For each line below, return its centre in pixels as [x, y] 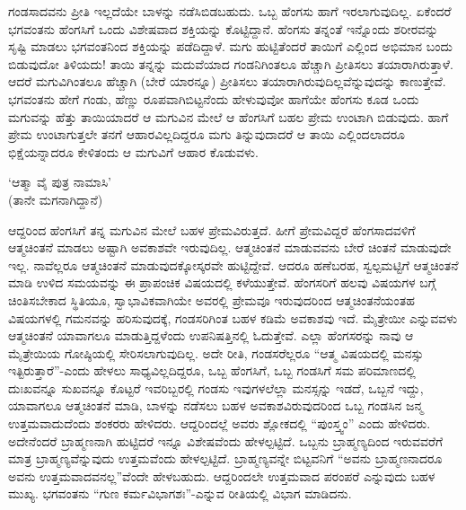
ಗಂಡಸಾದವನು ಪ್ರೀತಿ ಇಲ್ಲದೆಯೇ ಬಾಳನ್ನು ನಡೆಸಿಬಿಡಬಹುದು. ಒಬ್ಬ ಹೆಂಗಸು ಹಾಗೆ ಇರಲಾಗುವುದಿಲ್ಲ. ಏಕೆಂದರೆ [230, 11]
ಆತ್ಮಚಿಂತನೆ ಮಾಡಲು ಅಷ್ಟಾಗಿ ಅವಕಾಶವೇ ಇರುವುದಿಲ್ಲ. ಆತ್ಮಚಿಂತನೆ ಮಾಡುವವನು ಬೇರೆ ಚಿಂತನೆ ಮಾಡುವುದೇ [230, 247]
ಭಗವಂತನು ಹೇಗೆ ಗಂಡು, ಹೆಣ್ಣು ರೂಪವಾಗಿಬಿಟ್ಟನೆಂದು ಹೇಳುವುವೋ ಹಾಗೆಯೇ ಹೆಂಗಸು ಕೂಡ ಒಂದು [214, 98]
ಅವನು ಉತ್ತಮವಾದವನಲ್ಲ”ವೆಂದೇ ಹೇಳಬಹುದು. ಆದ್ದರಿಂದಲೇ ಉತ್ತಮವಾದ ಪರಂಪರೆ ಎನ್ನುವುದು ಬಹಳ [222, 475]
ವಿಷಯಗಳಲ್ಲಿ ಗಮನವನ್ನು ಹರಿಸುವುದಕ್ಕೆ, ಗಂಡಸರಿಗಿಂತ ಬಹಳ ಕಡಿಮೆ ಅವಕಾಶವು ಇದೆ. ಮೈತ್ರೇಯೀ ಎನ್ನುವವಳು [233, 317]
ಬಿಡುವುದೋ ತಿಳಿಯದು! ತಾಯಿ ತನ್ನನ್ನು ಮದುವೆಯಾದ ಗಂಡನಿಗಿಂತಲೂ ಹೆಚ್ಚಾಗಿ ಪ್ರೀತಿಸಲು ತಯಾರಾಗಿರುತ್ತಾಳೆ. [231, 63]
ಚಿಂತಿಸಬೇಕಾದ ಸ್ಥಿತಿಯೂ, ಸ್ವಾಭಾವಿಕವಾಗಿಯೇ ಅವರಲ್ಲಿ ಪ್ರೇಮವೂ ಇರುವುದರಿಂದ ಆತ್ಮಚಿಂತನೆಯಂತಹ [211, 299]
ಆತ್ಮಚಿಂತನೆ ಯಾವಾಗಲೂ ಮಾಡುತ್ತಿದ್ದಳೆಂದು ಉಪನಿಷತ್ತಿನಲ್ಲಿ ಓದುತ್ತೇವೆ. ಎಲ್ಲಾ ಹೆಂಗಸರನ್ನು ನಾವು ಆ [211, 335]
